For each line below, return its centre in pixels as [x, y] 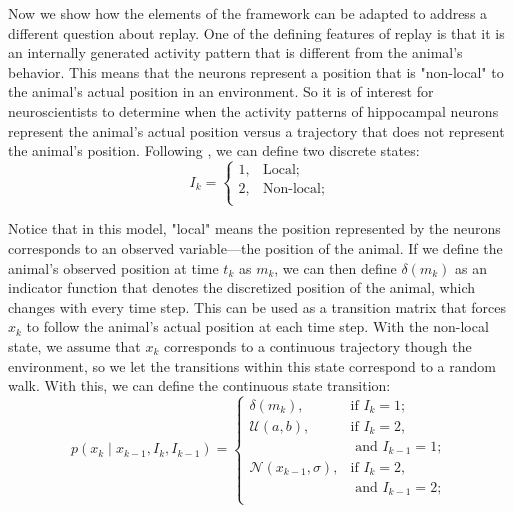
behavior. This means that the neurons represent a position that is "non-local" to [256, 71]
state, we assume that [74, 345]
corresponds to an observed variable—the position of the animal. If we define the [255, 247]
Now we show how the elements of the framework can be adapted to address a [248, 13]
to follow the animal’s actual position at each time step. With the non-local [257, 326]
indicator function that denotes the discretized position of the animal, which [242, 287]
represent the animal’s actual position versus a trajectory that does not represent [256, 130]
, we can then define [335, 267]
